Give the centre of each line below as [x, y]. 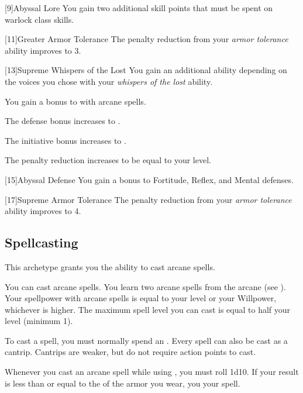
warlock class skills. [39, 19]
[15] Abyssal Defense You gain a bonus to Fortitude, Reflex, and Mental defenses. [149, 179]
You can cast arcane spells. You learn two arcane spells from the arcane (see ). [145, 286]
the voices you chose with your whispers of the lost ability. [109, 81]
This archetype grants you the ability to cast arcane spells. [110, 266]
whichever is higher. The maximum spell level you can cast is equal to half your [148, 309]
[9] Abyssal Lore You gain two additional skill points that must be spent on [139, 8]
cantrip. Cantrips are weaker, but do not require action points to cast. [130, 352]
